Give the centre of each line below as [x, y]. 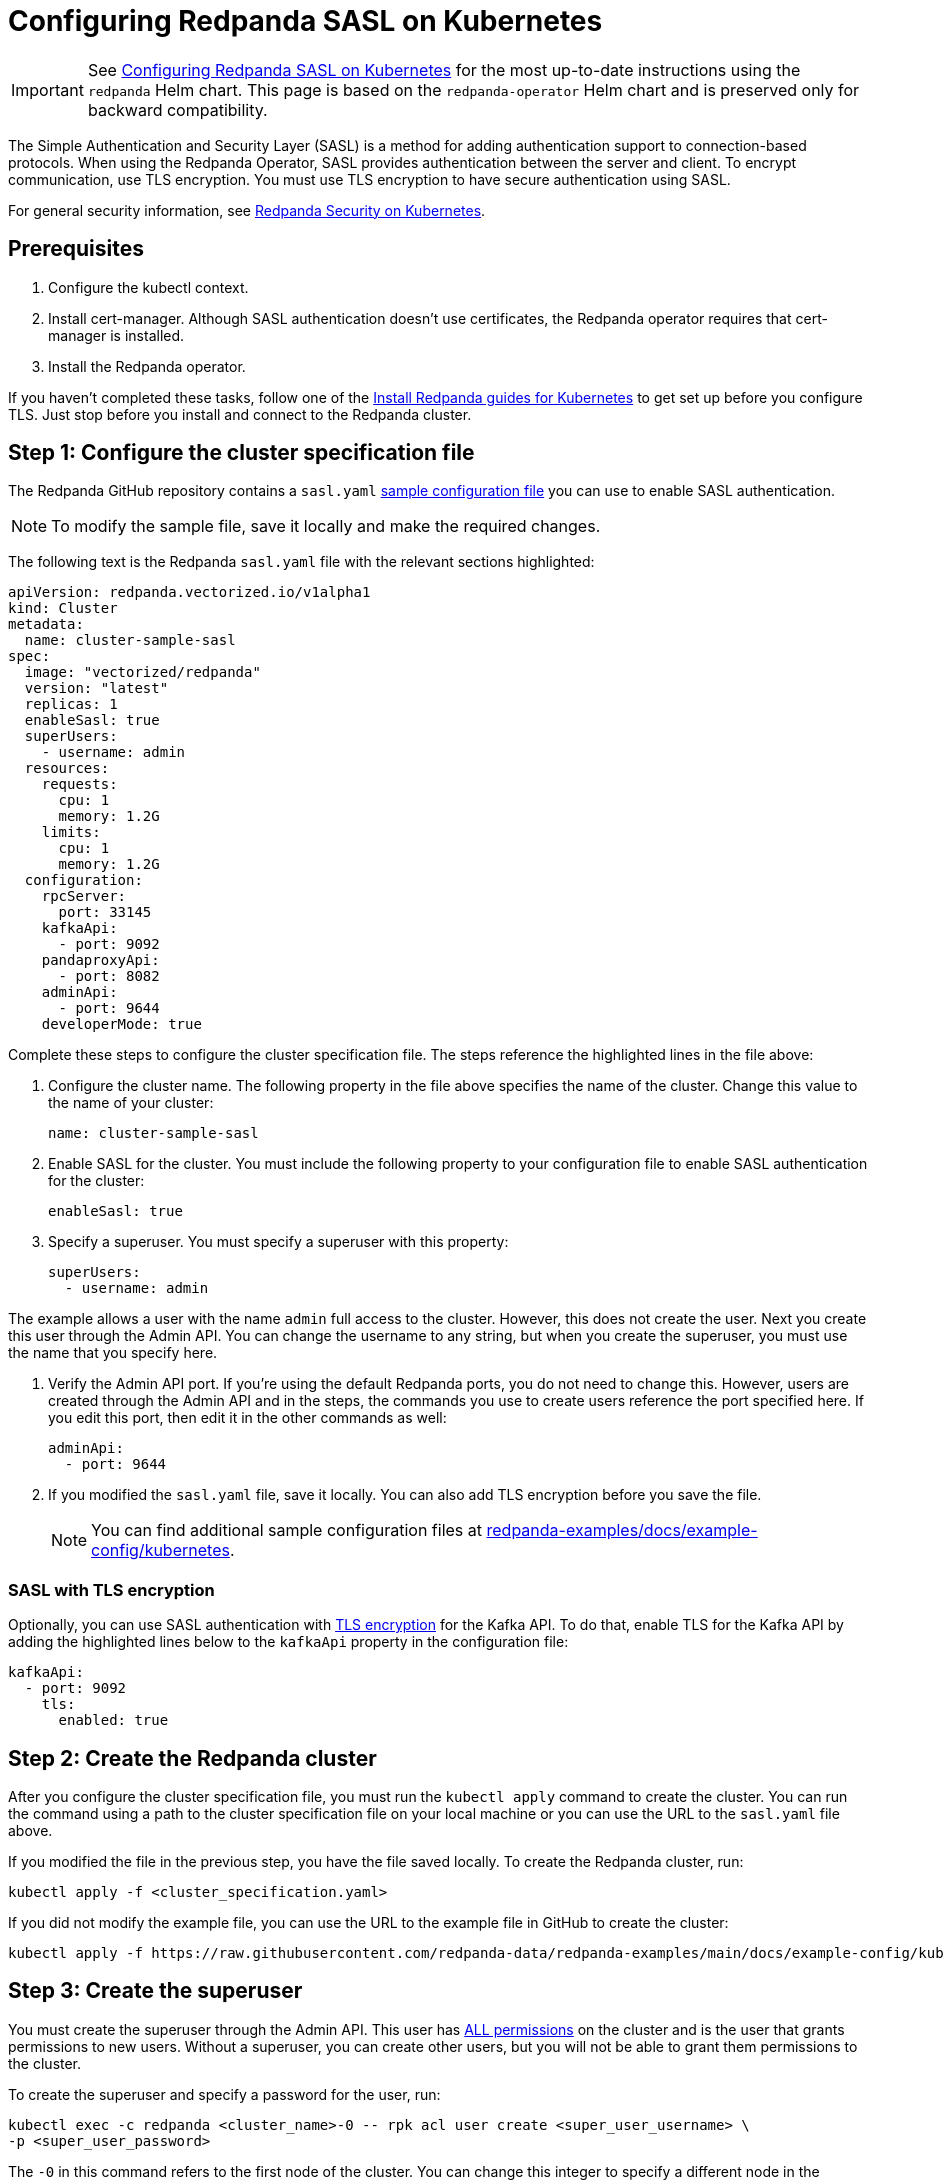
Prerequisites [76, 249]
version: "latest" [96, 688]
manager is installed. [116, 335]
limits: [71, 832]
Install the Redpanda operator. [147, 366]
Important [47, 89]
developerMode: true [121, 1024]
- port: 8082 [109, 976]
